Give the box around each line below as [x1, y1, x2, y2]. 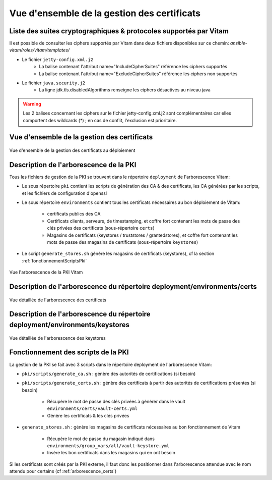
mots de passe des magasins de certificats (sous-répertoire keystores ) [47, 239, 198, 245]
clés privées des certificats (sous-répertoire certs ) [47, 225, 155, 231]
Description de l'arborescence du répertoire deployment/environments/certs [9, 283, 257, 291]
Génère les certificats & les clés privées [47, 412, 129, 418]
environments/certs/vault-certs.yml [47, 406, 138, 411]
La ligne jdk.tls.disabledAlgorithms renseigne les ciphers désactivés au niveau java [39, 87, 211, 93]
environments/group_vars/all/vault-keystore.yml [47, 443, 170, 449]
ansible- [230, 40, 248, 46]
